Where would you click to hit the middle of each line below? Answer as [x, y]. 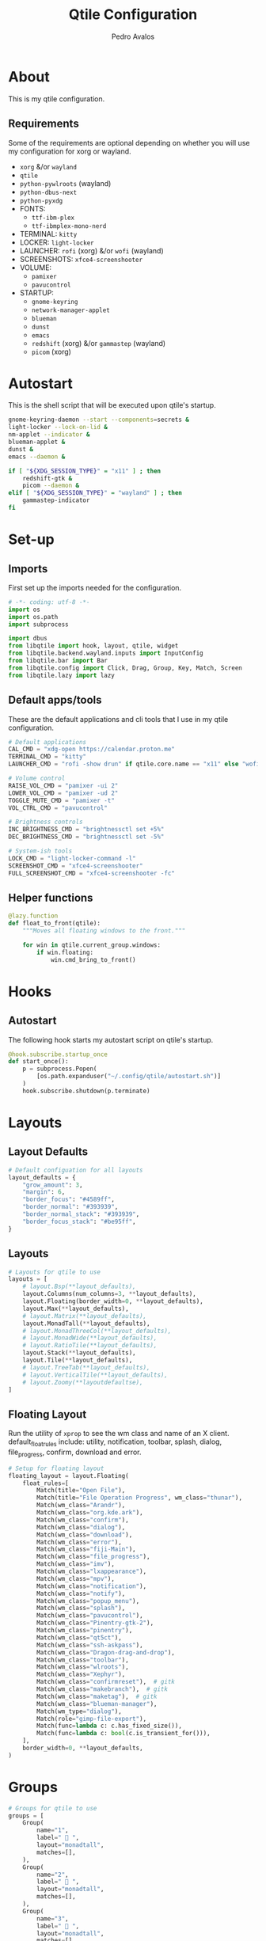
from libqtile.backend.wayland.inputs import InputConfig [106, 653]
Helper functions [51, 897]
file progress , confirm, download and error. [75, 1453]
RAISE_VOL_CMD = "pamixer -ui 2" [63, 785]
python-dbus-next [48, 192]
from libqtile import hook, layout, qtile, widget [93, 646]
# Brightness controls [46, 822]
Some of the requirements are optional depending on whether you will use [129, 142]
